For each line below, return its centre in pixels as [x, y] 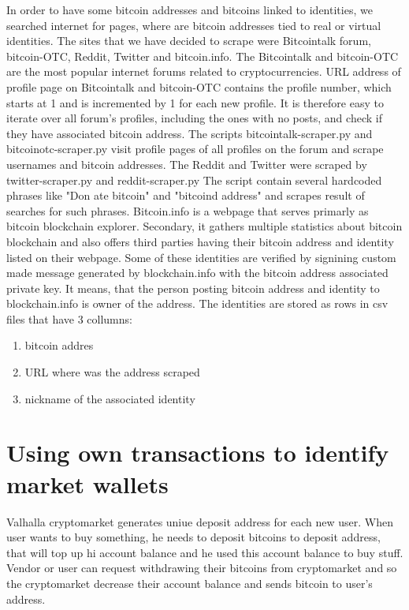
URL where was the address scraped [112, 372]
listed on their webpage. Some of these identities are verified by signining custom [201, 257]
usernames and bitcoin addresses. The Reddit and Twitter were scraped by [187, 164]
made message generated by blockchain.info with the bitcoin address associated [197, 273]
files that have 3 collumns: [69, 318]
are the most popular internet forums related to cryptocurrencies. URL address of [204, 71]
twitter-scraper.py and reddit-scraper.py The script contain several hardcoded [194, 180]
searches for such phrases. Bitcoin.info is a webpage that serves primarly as [188, 210]
